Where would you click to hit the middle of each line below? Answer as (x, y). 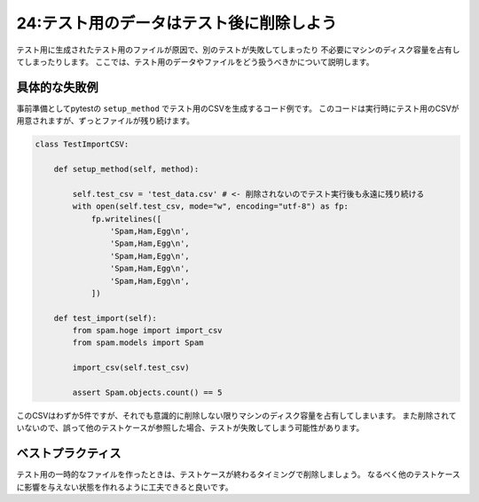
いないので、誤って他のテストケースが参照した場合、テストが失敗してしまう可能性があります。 (190, 428)
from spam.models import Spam (138, 343)
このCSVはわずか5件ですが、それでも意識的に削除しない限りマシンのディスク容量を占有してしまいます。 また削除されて (236, 416)
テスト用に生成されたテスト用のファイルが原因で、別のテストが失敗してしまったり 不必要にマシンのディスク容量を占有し (238, 50)
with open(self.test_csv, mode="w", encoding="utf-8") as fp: (211, 207)
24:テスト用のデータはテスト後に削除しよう (177, 23)
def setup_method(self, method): (126, 169)
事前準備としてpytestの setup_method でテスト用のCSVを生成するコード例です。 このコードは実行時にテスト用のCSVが (238, 108)
